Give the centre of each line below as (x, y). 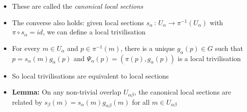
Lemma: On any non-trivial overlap (67, 92)
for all (141, 102)
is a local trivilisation (209, 58)
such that (229, 48)
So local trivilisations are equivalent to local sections (90, 75)
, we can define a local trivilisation (94, 32)
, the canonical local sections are (183, 92)
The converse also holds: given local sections (78, 22)
